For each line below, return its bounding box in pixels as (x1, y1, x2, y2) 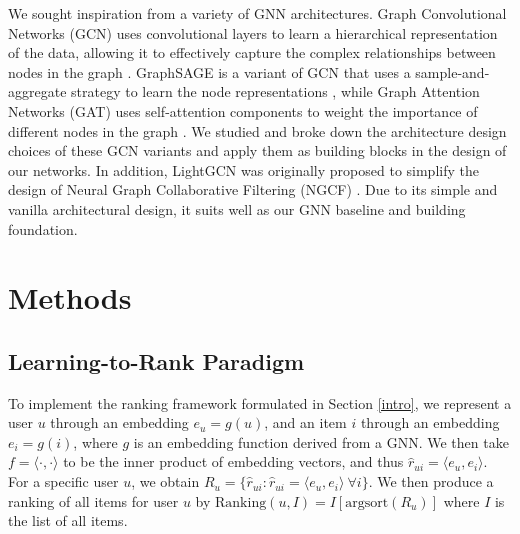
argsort (345, 495, 389, 510)
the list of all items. (8, 510, 128, 531)
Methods (8, 277, 132, 318)
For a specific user (8, 471, 119, 492)
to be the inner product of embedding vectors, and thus (63, 451, 404, 472)
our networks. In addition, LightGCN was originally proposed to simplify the (8, 159, 479, 180)
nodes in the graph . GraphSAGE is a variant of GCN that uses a (8, 61, 411, 82)
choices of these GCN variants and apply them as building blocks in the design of (8, 140, 507, 161)
